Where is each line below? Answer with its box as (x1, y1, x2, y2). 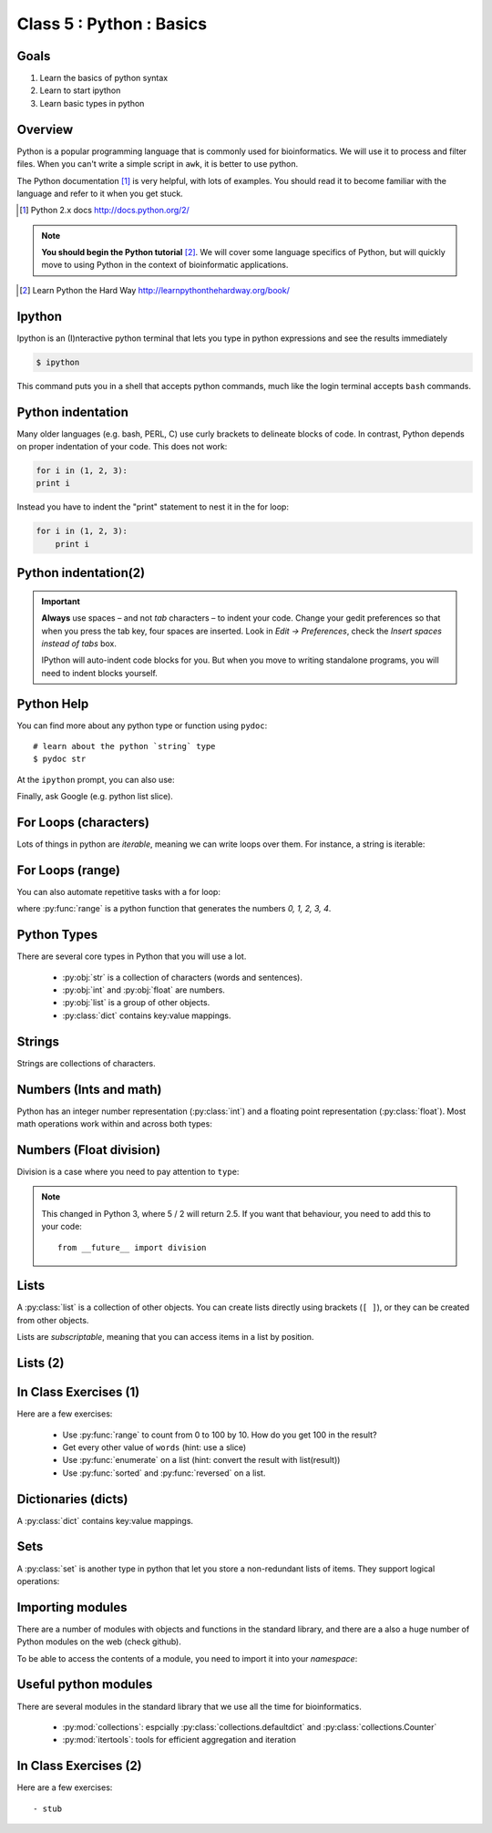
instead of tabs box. (41, 638, 118, 649)
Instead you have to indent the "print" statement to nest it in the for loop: (16, 501, 289, 512)
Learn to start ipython (39, 85, 121, 96)
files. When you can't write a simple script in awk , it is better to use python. (16, 159, 299, 170)
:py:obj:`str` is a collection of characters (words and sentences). (62, 972, 302, 983)
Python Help (16, 695, 89, 711)
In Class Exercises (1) (16, 1385, 140, 1400)
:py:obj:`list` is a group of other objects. (62, 997, 210, 1008)
